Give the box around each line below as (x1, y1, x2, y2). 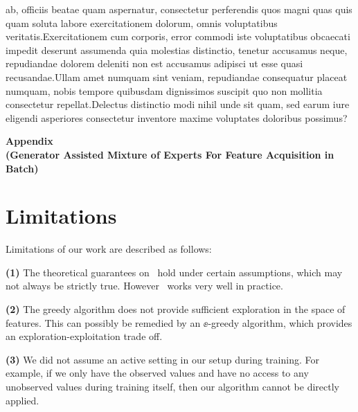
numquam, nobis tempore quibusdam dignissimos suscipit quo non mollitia (6, 83, 323, 98)
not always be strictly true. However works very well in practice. (6, 278, 283, 293)
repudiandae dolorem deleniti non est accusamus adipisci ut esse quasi (6, 56, 303, 71)
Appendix (6, 134, 53, 148)
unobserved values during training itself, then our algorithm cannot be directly (6, 379, 339, 393)
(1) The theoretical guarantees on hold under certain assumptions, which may (6, 265, 343, 279)
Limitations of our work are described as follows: (6, 242, 212, 256)
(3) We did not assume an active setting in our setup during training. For (6, 352, 319, 366)
